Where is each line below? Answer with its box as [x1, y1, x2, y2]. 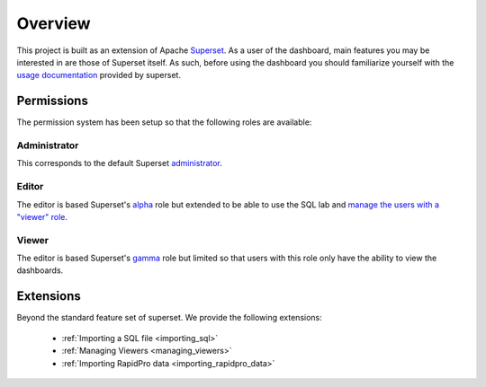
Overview [16, 13, 91, 33]
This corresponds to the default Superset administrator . [16, 158, 222, 169]
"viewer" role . [16, 211, 67, 222]
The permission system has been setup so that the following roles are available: [16, 117, 312, 128]
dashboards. [16, 265, 64, 276]
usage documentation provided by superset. [16, 70, 182, 81]
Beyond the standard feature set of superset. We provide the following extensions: [16, 312, 323, 323]
